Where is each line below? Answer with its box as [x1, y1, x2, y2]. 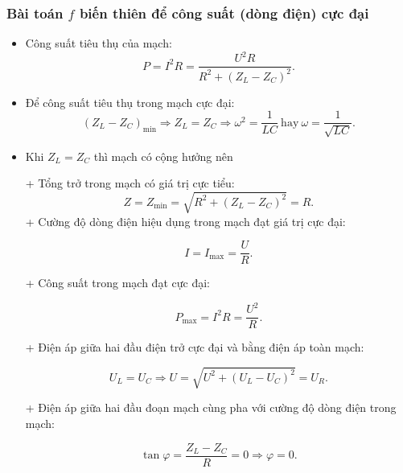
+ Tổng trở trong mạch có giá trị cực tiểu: [25, 175, 235, 191]
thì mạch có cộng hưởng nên [93, 147, 233, 164]
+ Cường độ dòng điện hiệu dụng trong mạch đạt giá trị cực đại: [25, 212, 346, 229]
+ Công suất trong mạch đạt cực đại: [25, 274, 210, 291]
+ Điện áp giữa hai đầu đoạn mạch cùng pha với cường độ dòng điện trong [25, 399, 397, 416]
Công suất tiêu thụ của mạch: [25, 35, 172, 51]
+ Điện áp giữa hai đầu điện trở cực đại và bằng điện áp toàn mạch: [25, 339, 364, 356]
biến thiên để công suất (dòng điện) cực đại [79, 2, 369, 23]
